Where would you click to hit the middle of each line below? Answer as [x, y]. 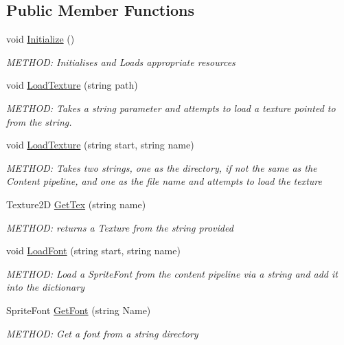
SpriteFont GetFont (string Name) [79, 310]
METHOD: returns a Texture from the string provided [120, 227]
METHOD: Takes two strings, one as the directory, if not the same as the [162, 167]
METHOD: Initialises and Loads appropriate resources [121, 62]
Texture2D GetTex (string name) [76, 204]
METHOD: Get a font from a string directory [102, 333]
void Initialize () [41, 39]
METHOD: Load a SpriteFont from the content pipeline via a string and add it [172, 273]
